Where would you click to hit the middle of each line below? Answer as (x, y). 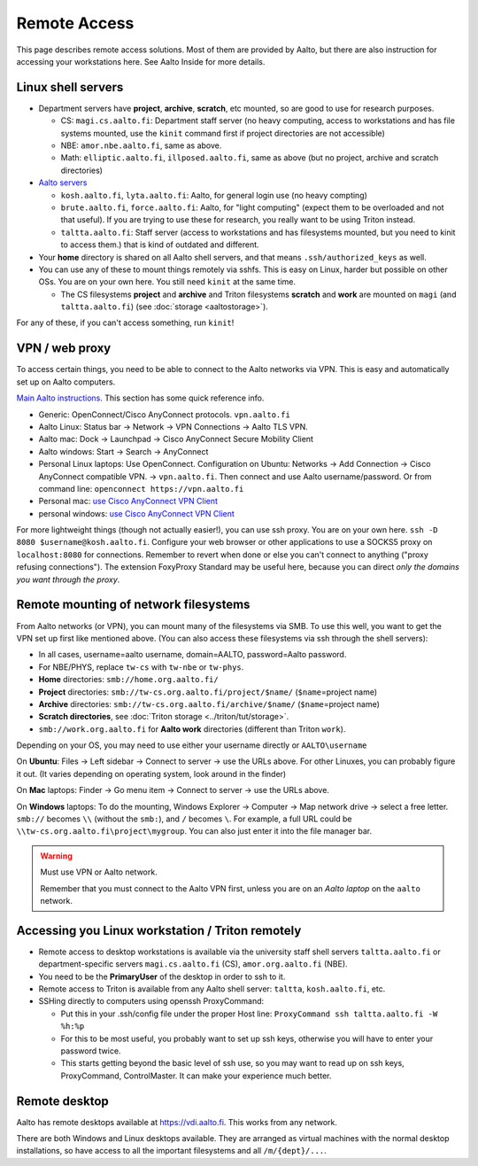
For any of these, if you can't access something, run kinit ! (125, 323)
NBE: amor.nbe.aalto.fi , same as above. (141, 145)
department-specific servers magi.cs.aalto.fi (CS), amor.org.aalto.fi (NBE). (193, 964)
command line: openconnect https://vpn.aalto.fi (141, 488)
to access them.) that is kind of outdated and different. (160, 245)
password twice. (91, 1051)
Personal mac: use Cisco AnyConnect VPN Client (128, 501)
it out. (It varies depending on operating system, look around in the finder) (151, 773)
